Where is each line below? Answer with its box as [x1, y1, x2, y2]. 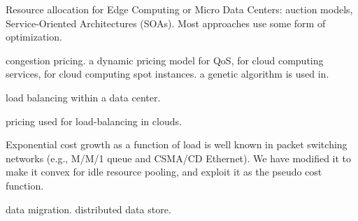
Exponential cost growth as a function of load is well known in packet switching [6, 137, 348, 152]
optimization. [6, 29, 62, 44]
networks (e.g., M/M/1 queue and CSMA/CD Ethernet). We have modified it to [6, 150, 352, 165]
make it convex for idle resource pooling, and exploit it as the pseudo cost [6, 164, 322, 179]
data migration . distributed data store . [6, 201, 171, 216]
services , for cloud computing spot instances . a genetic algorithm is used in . [6, 66, 329, 81]
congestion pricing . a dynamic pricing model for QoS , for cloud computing [6, 52, 324, 67]
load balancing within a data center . [6, 90, 161, 104]
